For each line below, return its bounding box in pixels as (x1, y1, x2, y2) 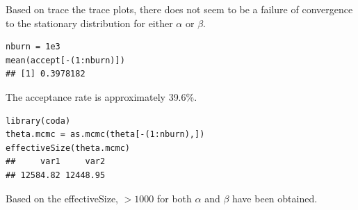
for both (156, 191, 192, 205)
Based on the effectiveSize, (6, 191, 119, 205)
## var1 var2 (6, 156, 106, 167)
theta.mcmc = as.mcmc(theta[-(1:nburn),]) (6, 129, 205, 140)
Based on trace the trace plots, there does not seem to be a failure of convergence (6, 2, 353, 16)
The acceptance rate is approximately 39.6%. (6, 89, 197, 104)
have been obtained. (231, 191, 318, 205)
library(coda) (6, 115, 71, 126)
